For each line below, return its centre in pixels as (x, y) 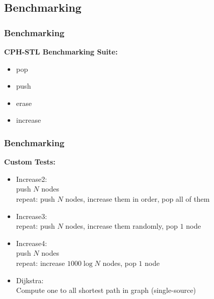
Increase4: (32, 243)
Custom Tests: (30, 162)
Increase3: (32, 216)
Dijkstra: (30, 280)
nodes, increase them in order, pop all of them (138, 198)
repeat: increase (41, 263)
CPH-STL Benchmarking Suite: (61, 51)
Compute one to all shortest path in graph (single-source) (106, 290)
